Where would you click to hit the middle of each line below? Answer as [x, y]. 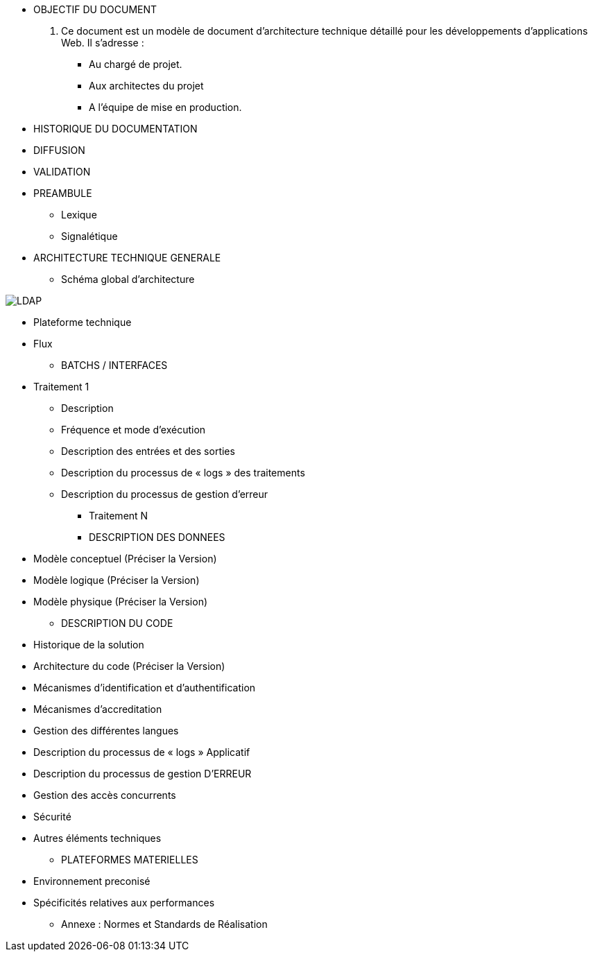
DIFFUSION [59, 150]
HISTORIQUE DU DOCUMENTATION [115, 129]
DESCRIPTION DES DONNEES [157, 537]
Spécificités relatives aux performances [124, 903]
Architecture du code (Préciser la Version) [129, 666]
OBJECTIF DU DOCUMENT [95, 9]
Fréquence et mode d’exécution [134, 430]
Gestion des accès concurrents [105, 795]
